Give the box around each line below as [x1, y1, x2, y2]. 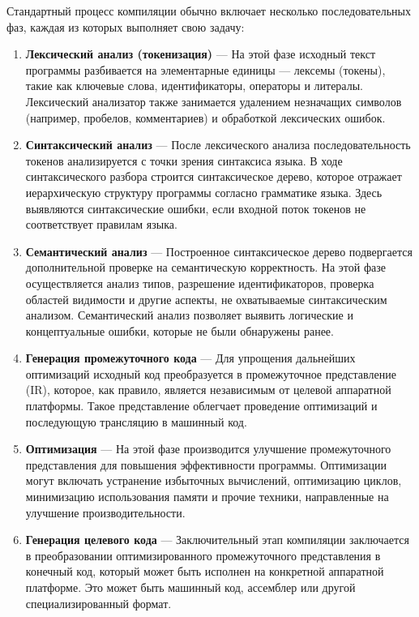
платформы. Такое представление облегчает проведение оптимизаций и [25, 397, 378, 414]
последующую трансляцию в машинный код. [25, 413, 247, 430]
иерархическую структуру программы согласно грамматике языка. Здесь [25, 183, 383, 200]
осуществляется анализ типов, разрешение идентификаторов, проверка [25, 274, 374, 291]
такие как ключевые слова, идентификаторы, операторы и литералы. [25, 77, 363, 94]
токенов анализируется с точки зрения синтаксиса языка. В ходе [25, 152, 343, 169]
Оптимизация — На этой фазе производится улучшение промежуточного [25, 440, 391, 457]
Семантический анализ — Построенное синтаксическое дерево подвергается [25, 242, 413, 259]
